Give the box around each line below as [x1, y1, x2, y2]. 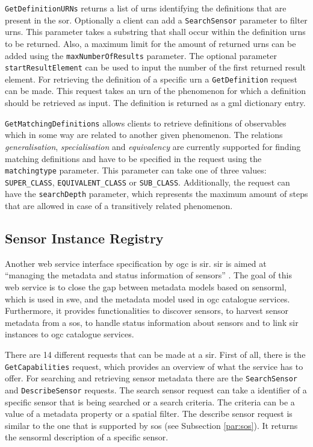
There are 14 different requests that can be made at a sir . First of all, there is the [5, 348, 306, 361]
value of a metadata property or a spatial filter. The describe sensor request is [5, 407, 293, 420]
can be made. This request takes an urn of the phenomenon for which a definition [5, 84, 306, 97]
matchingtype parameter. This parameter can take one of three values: [5, 164, 267, 177]
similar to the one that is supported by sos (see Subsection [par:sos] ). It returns [5, 419, 298, 431]
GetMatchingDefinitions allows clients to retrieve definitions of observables [5, 116, 287, 129]
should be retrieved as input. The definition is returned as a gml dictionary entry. [5, 96, 306, 109]
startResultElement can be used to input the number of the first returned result [5, 61, 306, 73]
